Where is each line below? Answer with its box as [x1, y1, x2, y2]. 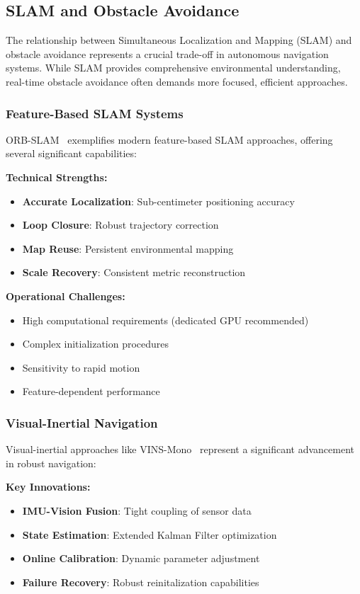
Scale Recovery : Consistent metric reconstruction [22, 265, 246, 280]
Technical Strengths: [6, 169, 108, 184]
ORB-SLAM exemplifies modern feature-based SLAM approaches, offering [6, 132, 333, 147]
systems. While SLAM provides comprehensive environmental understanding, [6, 60, 341, 75]
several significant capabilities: [6, 146, 137, 161]
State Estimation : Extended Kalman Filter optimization [22, 527, 277, 542]
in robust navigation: [6, 455, 96, 470]
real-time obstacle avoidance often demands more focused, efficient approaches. [6, 74, 348, 88]
